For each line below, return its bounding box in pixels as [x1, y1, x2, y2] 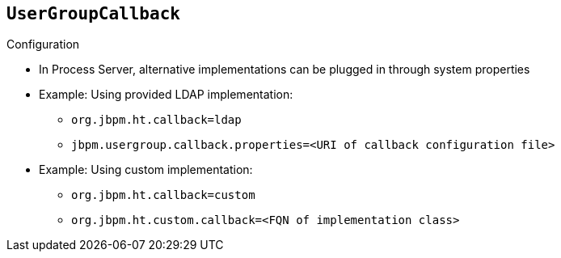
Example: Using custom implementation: [39, 163, 253, 177]
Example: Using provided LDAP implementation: [39, 87, 293, 102]
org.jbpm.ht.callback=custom [71, 188, 255, 202]
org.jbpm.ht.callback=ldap [71, 113, 242, 127]
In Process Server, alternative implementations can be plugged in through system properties [39, 62, 530, 77]
